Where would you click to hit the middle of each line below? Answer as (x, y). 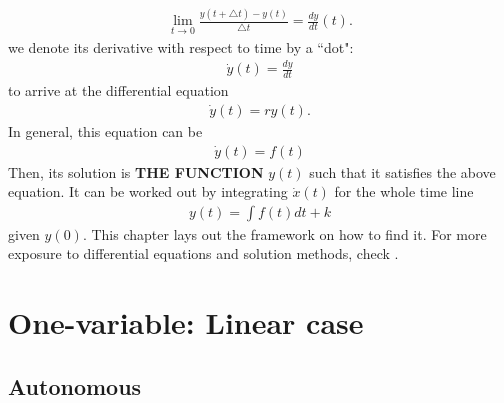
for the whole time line (404, 191)
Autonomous (75, 385)
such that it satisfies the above (402, 171)
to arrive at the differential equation (118, 90)
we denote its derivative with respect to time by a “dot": (181, 46)
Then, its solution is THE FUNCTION (136, 171)
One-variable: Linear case (186, 322)
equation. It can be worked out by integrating (148, 191)
